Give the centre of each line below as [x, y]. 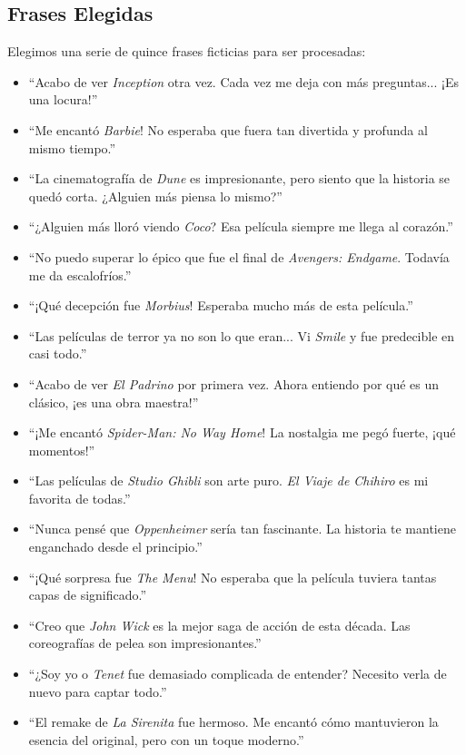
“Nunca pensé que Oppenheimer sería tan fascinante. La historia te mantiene [242, 529]
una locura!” [63, 99]
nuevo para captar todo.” [98, 691]
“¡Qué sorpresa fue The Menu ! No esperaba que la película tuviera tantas [233, 577]
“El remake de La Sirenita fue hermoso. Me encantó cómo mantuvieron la [233, 722]
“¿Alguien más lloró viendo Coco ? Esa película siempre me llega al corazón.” [241, 226]
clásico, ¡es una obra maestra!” [114, 402]
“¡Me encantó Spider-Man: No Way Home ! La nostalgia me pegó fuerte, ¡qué [242, 432]
